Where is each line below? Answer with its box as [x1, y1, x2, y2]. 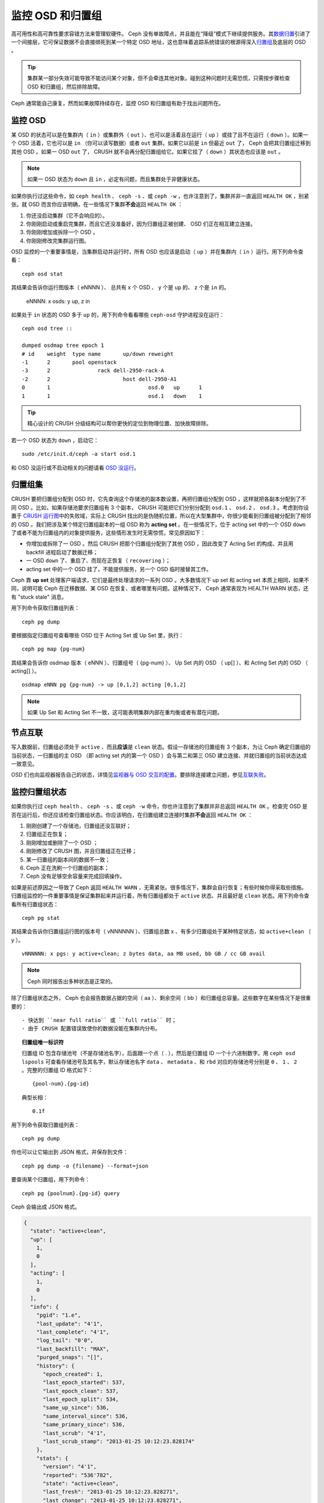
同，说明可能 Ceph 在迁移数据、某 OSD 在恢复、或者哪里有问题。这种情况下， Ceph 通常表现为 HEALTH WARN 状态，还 [11, 585, 309, 592]
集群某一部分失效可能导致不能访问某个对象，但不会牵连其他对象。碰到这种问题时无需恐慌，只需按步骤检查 [27, 75, 290, 82]
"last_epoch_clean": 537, [43, 1388, 119, 1394]
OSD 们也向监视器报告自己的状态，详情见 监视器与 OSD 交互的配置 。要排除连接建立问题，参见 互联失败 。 [11, 771, 269, 779]
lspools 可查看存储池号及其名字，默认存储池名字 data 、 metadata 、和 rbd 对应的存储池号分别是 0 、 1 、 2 [22, 1058, 298, 1065]
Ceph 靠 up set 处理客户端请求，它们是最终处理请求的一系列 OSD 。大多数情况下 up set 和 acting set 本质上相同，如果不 [11, 576, 310, 583]
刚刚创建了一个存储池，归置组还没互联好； [26, 822, 131, 829]
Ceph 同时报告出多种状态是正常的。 [27, 978, 116, 985]
